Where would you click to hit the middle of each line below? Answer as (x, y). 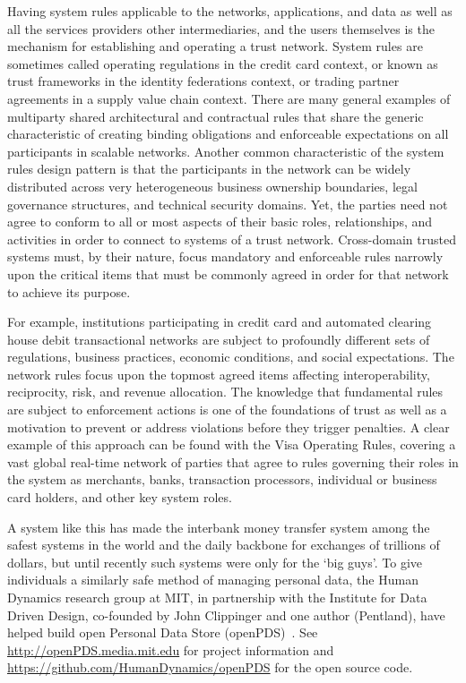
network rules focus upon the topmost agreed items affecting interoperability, (219, 374)
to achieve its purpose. (69, 291)
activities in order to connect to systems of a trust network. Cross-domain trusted (232, 239)
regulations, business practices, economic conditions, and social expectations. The (231, 357)
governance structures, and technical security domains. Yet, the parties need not (228, 204)
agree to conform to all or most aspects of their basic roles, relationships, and (220, 222)
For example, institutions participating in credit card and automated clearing (220, 322)
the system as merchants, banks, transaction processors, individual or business (222, 479)
